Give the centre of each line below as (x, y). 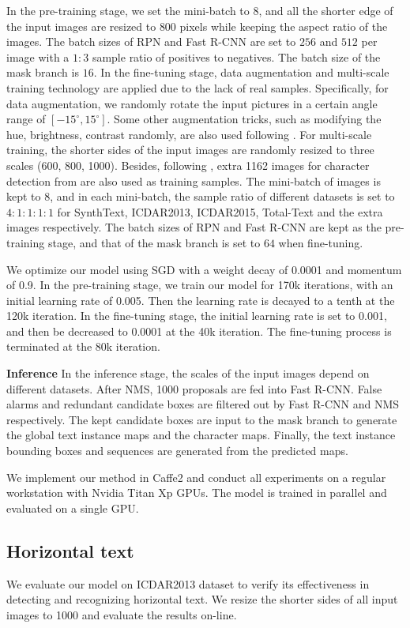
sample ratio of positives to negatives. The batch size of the (236, 56)
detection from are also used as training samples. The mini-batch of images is (194, 181)
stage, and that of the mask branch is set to (154, 242)
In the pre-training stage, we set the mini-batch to (128, 10)
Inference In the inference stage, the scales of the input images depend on (188, 373)
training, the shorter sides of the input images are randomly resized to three (190, 150)
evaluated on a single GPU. (73, 508)
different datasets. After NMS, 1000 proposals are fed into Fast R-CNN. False (194, 388)
